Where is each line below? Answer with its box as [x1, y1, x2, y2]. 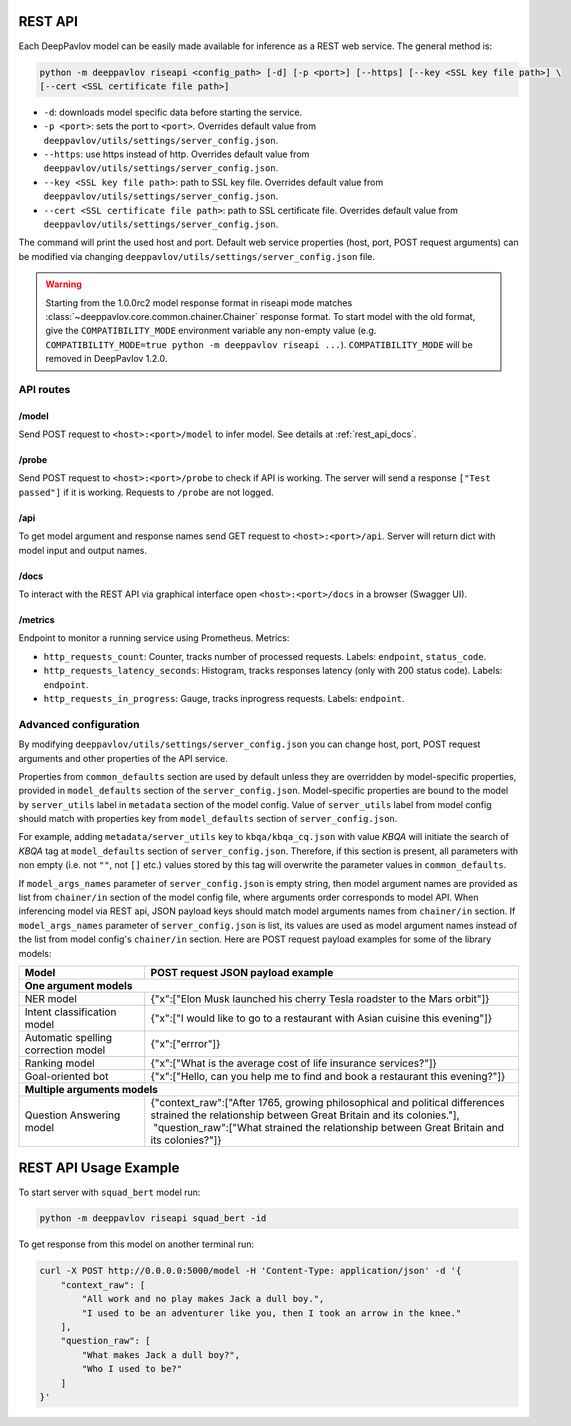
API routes [18, 382, 71, 396]
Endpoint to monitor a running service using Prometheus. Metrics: [18, 632, 290, 644]
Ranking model [24, 1056, 95, 1070]
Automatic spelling [24, 1030, 113, 1044]
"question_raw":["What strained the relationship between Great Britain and [153, 1120, 505, 1134]
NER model [24, 991, 77, 1005]
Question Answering [24, 1108, 121, 1122]
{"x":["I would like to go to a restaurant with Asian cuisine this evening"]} [150, 1011, 493, 1025]
